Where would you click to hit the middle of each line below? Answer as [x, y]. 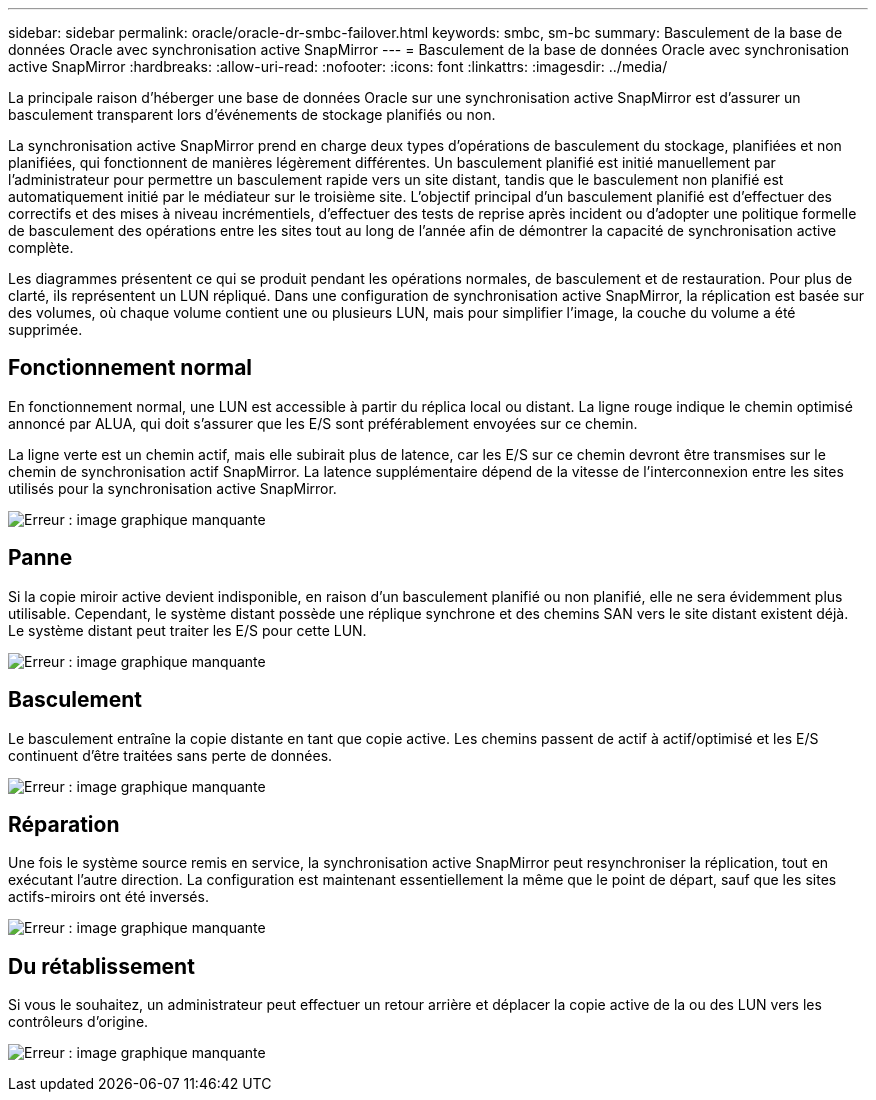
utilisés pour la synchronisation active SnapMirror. [172, 488]
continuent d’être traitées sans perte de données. [170, 755]
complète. [41, 247]
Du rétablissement [101, 966]
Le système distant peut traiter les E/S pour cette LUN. [187, 630]
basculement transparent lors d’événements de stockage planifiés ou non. [252, 114]
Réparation [64, 824]
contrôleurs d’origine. [78, 1022]
